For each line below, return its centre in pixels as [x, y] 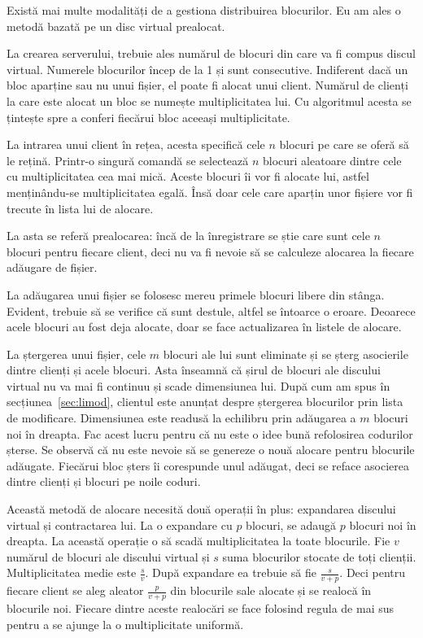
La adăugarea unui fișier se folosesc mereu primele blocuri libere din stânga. [196, 294]
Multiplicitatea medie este [72, 572]
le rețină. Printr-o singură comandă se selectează [128, 160]
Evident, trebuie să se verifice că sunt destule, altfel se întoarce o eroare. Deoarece [211, 310]
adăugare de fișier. [52, 267]
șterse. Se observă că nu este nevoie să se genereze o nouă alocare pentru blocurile [211, 450]
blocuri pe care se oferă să [344, 144]
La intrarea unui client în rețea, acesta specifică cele [136, 144]
